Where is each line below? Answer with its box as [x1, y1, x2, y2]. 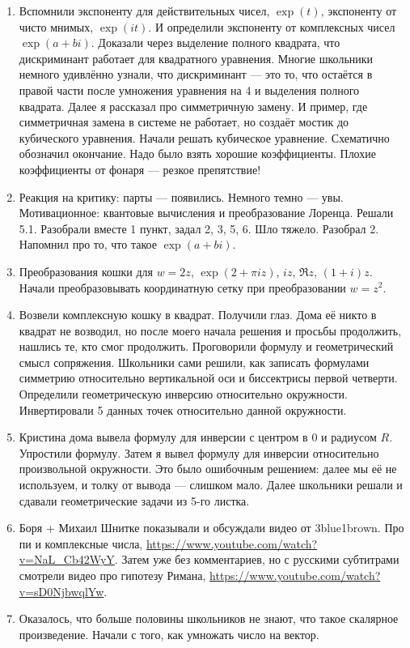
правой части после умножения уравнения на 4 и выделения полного [19, 81, 360, 98]
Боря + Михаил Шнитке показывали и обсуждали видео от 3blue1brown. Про [19, 519, 404, 536]
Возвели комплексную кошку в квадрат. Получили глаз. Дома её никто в [19, 306, 377, 323]
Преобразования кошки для [19, 262, 154, 279]
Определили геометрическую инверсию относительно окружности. [19, 386, 348, 403]
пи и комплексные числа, [19, 535, 143, 552]
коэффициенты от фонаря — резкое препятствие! [19, 160, 261, 177]
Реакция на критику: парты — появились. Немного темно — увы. [19, 188, 344, 205]
